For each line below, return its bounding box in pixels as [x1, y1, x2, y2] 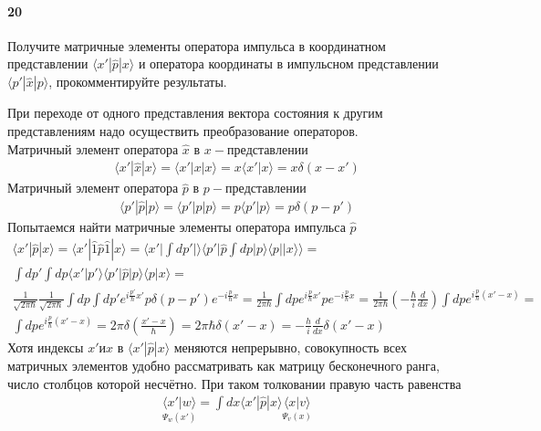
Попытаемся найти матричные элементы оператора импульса [7, 216, 346, 236]
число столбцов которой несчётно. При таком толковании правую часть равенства [7, 373, 462, 393]
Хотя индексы [7, 337, 84, 356]
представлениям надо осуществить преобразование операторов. [7, 121, 359, 140]
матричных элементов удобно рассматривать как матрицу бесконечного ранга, [7, 355, 440, 374]
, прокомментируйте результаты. [48, 72, 227, 91]
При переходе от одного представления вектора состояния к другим [7, 103, 383, 122]
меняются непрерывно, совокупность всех [173, 337, 408, 356]
